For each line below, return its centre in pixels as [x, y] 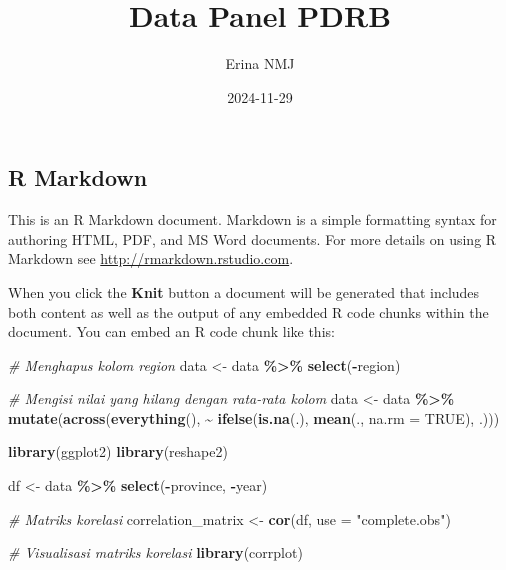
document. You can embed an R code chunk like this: [171, 331]
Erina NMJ [260, 63]
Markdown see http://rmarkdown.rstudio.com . [151, 258]
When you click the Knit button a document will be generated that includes [244, 291]
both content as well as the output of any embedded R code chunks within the [248, 311]
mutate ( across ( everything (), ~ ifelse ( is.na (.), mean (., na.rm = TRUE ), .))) [254, 417]
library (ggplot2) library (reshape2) [118, 451]
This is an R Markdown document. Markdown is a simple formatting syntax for [252, 219]
